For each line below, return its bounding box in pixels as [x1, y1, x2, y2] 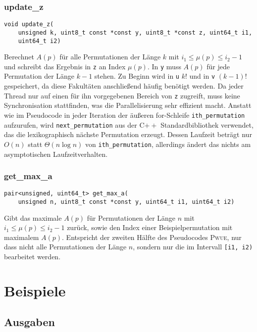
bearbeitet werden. [4, 251, 61, 262]
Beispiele [4, 280, 66, 300]
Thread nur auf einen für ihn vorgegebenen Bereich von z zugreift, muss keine [4, 90, 240, 100]
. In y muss [147, 61, 181, 71]
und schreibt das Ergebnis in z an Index [4, 61, 126, 71]
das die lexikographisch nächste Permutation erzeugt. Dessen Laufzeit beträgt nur [4, 129, 252, 140]
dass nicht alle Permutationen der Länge [4, 241, 127, 252]
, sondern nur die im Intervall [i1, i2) [133, 241, 253, 252]
